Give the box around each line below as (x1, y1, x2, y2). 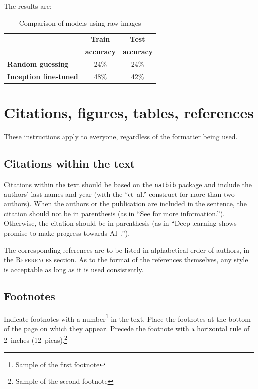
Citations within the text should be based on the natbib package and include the (4, 179, 252, 189)
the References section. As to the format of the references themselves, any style (4, 254, 248, 265)
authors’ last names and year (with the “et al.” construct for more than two (4, 189, 235, 199)
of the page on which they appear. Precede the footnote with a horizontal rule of (4, 323, 250, 333)
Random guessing (7, 59, 69, 69)
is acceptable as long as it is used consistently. (4, 264, 144, 274)
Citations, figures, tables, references (4, 102, 254, 123)
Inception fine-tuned (7, 71, 78, 81)
